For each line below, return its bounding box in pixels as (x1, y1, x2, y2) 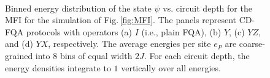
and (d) (5, 37, 33, 50)
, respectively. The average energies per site (48, 37, 211, 50)
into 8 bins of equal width (35, 49, 133, 62)
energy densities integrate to (5, 61, 111, 74)
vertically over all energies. (121, 61, 221, 74)
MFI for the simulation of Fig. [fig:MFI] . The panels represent (5, 13, 237, 26)
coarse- (239, 37, 265, 50)
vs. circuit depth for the (163, 1, 252, 14)
